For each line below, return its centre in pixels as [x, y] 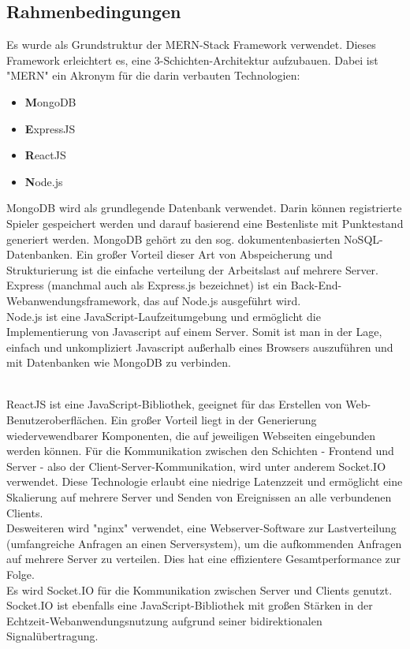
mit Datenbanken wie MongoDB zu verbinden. [119, 362]
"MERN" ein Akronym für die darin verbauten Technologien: [153, 75]
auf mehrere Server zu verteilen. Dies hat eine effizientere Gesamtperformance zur [204, 559]
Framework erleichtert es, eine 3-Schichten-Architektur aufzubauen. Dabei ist [192, 60]
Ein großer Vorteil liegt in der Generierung [214, 420]
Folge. [20, 574]
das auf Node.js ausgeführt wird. [222, 300]
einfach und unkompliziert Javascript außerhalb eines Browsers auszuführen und [200, 347]
